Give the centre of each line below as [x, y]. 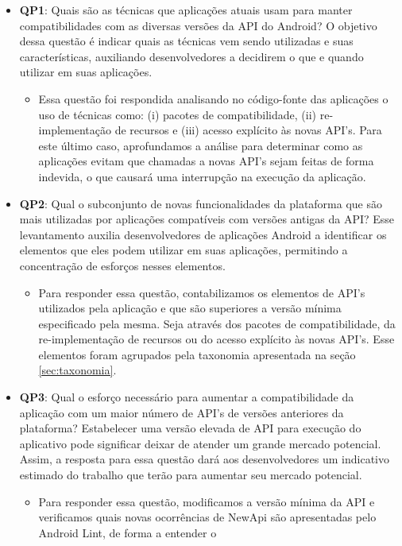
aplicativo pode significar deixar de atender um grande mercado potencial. [200, 443]
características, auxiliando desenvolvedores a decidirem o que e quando [191, 56]
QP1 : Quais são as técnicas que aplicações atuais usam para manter [186, 10]
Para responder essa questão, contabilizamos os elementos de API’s [202, 292]
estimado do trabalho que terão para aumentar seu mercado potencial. [191, 475]
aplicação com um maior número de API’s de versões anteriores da [182, 412]
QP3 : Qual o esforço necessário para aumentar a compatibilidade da [187, 397]
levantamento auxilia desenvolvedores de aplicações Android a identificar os [203, 234]
